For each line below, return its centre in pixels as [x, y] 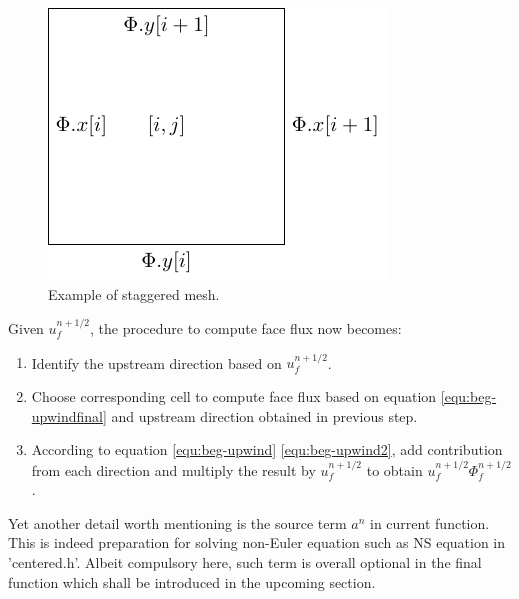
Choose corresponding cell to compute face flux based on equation [234, 396]
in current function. [430, 522]
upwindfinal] [69, 415]
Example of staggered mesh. [134, 293]
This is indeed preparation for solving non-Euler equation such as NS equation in [257, 542]
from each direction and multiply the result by [173, 469]
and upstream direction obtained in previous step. [264, 415]
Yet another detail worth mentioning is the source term [177, 522]
